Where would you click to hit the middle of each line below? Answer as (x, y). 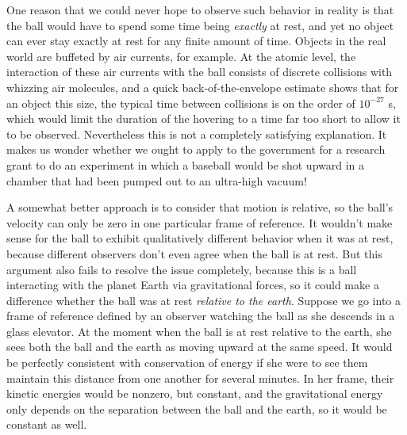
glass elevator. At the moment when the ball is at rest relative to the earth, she (199, 331)
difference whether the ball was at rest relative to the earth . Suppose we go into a (204, 300)
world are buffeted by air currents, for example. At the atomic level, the (181, 56)
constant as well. (47, 424)
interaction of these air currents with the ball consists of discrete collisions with (200, 72)
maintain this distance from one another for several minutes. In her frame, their (200, 378)
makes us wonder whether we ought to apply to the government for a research (196, 149)
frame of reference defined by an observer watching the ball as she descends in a (201, 316)
